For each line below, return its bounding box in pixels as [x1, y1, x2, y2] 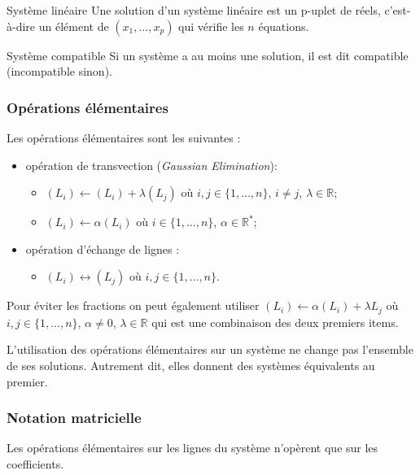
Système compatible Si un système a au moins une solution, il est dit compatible [7, 46, 409, 63]
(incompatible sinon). [7, 63, 112, 80]
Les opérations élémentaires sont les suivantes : [7, 129, 241, 146]
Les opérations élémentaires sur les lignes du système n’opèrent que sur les [7, 439, 378, 456]
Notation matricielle [7, 407, 142, 428]
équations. [258, 17, 309, 34]
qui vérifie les [178, 17, 244, 34]
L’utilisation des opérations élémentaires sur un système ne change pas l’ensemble [7, 341, 413, 358]
